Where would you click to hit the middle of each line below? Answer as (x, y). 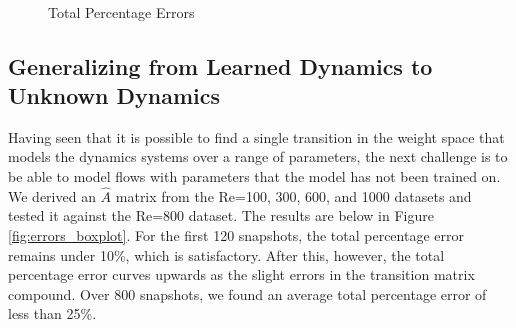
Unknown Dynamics (114, 94)
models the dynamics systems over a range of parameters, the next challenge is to (258, 156)
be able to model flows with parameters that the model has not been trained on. (254, 175)
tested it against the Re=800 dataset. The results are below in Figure (221, 215)
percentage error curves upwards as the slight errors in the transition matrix (241, 274)
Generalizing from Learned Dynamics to (220, 65)
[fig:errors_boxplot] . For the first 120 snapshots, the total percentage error (236, 234)
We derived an (52, 195)
